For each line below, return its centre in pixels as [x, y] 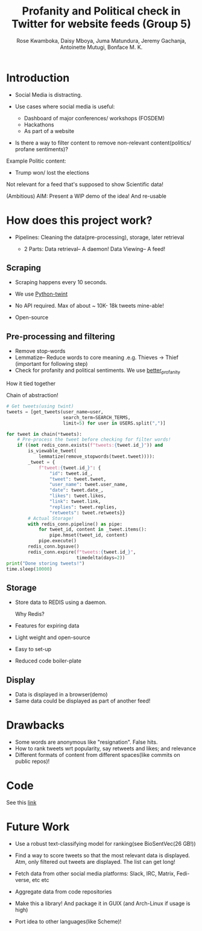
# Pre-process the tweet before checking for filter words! [94, 440]
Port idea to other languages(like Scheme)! [68, 921]
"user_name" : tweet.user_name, [89, 485]
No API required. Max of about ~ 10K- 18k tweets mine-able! [89, 306]
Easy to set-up [33, 649]
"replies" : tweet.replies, [83, 507]
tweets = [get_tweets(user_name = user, [55, 412]
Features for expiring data [47, 626]
